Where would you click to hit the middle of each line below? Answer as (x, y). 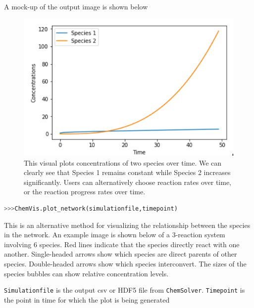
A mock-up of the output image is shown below (76, 6)
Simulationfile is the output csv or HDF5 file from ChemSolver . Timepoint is (125, 290)
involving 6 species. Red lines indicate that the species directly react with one (122, 244)
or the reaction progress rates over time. (85, 192)
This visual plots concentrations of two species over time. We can (123, 162)
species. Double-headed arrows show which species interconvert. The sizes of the (125, 264)
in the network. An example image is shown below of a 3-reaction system (115, 235)
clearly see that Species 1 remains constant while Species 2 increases (127, 172)
